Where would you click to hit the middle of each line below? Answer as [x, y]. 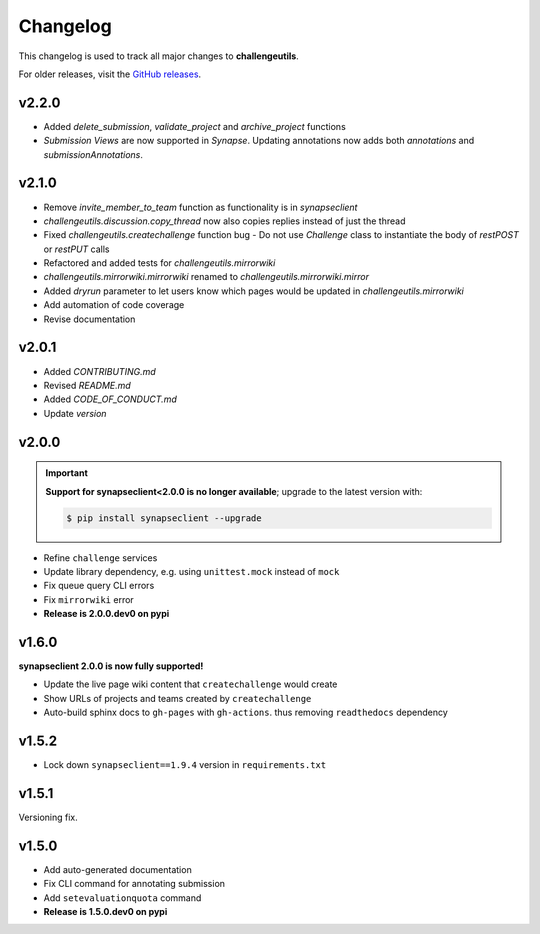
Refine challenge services [100, 557]
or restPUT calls [76, 249]
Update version [75, 413]
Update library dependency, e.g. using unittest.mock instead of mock [191, 571]
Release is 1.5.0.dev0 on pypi [105, 912]
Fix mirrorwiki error [88, 599]
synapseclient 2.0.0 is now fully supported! [111, 666]
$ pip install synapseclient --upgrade [164, 518]
